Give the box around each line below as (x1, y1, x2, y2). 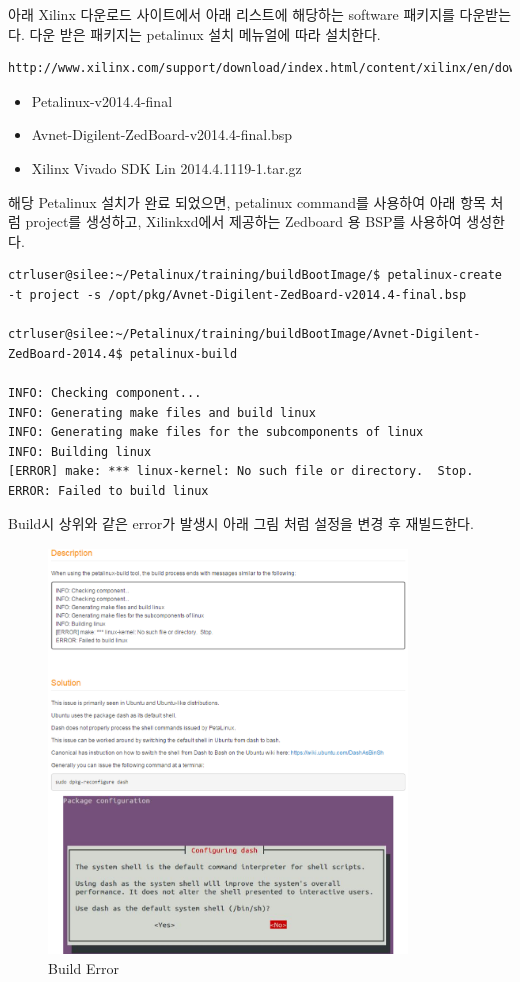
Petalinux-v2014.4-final (31, 90, 173, 111)
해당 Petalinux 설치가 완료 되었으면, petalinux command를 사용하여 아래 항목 (8, 191, 486, 212)
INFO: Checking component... (8, 385, 202, 400)
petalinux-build (129, 346, 238, 361)
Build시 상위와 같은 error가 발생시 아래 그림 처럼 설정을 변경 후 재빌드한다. (8, 513, 474, 534)
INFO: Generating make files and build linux (8, 405, 316, 420)
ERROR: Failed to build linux (8, 483, 209, 498)
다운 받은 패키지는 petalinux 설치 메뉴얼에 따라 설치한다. (29, 23, 381, 44)
